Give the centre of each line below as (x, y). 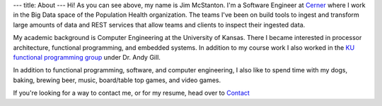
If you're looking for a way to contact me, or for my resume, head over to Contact (132, 93)
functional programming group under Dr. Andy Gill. (87, 57)
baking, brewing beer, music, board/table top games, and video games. (117, 80)
